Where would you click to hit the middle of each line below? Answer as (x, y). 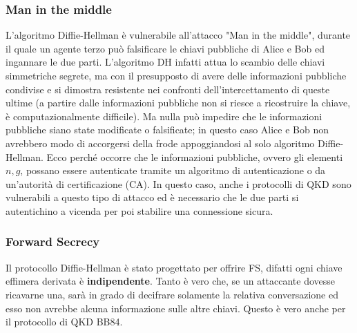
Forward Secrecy (53, 241)
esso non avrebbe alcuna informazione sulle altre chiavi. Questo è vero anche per (176, 308)
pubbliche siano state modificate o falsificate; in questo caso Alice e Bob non (167, 130)
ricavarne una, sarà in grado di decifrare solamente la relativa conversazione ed (172, 294)
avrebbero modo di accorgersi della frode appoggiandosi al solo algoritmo (160, 143)
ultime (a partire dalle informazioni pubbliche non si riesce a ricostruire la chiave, (178, 103)
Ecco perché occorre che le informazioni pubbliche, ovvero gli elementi (195, 156)
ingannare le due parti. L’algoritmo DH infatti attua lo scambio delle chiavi (165, 62)
